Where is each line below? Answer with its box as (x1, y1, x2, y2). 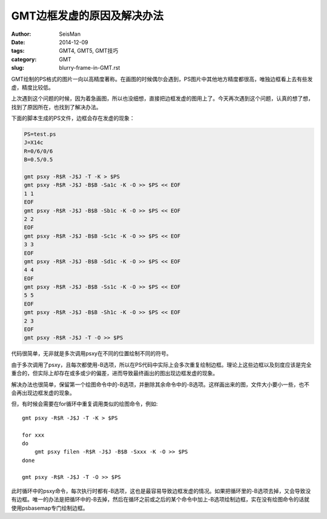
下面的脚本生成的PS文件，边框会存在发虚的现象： (11, 115, 135, 122)
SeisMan (59, 30, 81, 38)
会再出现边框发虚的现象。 (11, 389, 75, 397)
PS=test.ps (24, 131, 56, 138)
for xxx (22, 431, 45, 438)
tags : (11, 47, 25, 55)
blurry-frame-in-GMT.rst (59, 64, 121, 72)
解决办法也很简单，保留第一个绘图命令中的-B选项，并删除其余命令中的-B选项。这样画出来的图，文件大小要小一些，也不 (11, 381, 310, 388)
